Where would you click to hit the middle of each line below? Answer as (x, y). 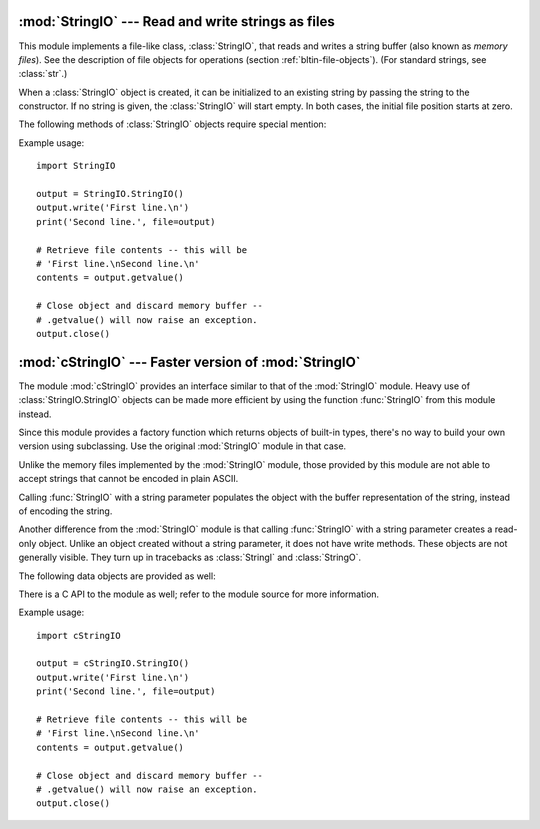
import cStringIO (78, 635)
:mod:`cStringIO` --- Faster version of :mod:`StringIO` (189, 361)
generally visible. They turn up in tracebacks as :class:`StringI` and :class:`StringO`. (190, 557)
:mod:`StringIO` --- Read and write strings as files (176, 21)
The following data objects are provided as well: (117, 576)
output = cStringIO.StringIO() (113, 663)
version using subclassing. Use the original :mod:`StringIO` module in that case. (182, 446)
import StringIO (76, 166)
